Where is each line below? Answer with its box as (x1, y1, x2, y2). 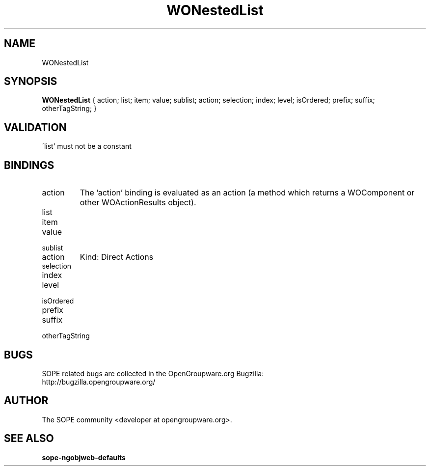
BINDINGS (4, 159, 54, 171)
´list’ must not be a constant (42, 142, 132, 151)
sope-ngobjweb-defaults (42, 453, 126, 462)
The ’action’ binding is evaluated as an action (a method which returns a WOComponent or (80, 188, 415, 198)
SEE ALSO (4, 432, 54, 445)
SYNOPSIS (4, 75, 57, 88)
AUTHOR (4, 394, 49, 407)
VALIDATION (4, 121, 67, 134)
